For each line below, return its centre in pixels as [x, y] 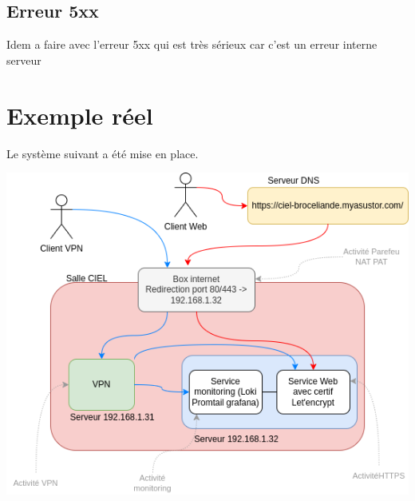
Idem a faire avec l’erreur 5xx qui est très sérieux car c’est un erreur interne [192, 44]
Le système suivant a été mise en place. [103, 153]
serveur [24, 60]
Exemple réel [80, 115]
